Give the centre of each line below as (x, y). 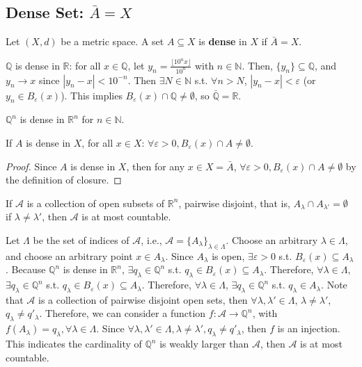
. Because (26, 269)
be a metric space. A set (112, 41)
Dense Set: (45, 12)
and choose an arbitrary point (69, 255)
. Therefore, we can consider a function (123, 313)
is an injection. (309, 328)
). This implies (92, 95)
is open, (228, 255)
